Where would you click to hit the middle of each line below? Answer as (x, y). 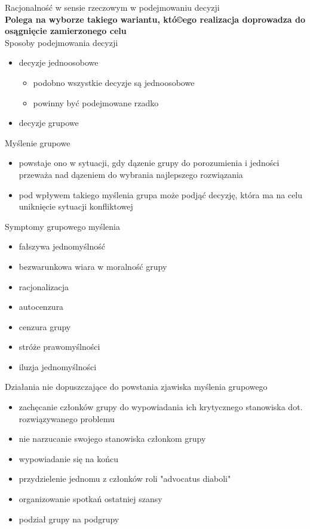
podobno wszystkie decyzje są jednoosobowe (114, 82)
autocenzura (41, 307)
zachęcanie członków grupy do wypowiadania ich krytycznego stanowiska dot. (161, 407)
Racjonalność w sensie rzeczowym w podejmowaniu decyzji (112, 7)
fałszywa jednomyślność (62, 246)
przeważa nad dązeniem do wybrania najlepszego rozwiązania (131, 174)
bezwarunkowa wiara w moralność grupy (93, 266)
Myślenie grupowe (38, 142)
